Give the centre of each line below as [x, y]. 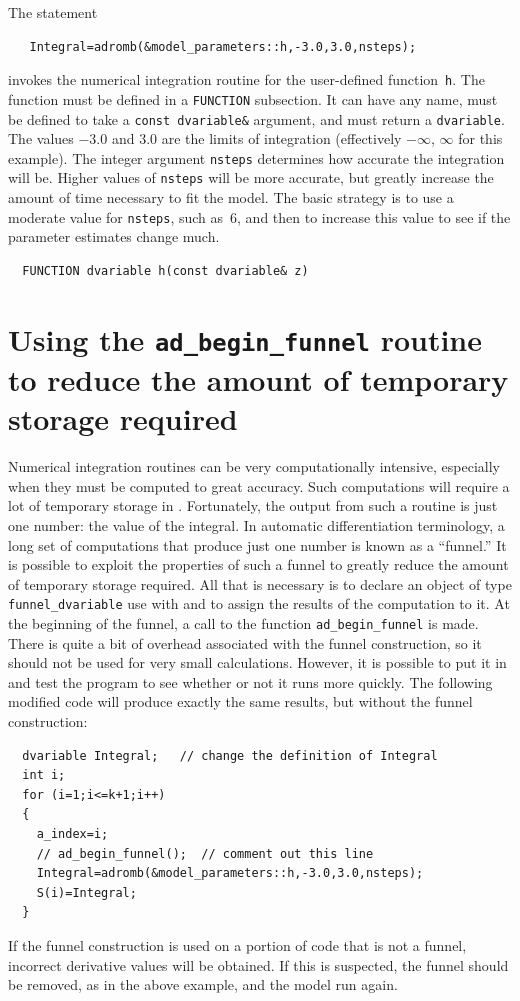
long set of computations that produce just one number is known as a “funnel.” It [257, 544]
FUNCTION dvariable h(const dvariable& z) [165, 270]
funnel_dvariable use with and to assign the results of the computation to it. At [259, 603]
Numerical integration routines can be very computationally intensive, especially [254, 466]
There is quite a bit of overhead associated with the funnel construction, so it [245, 642]
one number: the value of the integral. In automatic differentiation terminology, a [256, 524]
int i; [44, 775]
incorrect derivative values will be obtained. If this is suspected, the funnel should [258, 964]
